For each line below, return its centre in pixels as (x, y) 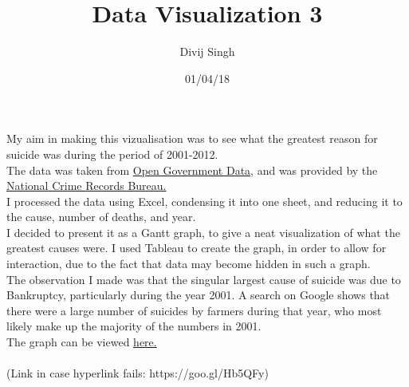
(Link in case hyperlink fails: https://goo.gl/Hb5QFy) (138, 373)
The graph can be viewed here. (82, 342)
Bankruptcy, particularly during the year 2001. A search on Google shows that (199, 295)
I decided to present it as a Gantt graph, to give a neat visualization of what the (203, 232)
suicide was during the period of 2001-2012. (112, 154)
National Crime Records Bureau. (87, 186)
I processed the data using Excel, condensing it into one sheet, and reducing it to (204, 201)
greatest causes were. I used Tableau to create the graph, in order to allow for (197, 248)
